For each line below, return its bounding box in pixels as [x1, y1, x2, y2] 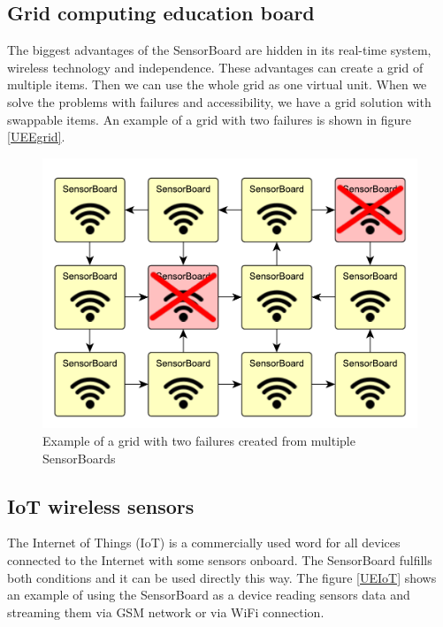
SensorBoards [42, 448, 116, 467]
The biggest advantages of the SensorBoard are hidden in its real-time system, [7, 41, 432, 59]
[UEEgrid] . [7, 127, 65, 146]
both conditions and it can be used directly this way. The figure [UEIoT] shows [7, 568, 437, 586]
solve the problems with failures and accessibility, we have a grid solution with [7, 92, 432, 111]
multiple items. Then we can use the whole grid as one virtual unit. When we [7, 75, 427, 94]
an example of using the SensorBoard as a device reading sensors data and [7, 585, 410, 604]
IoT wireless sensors [7, 492, 195, 519]
